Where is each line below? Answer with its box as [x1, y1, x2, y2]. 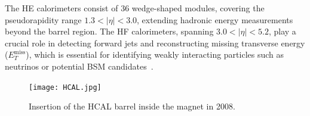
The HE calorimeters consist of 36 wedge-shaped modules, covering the [5, 2, 265, 14]
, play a [268, 25, 296, 37]
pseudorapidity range [5, 13, 82, 26]
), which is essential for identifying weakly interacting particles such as [26, 48, 284, 61]
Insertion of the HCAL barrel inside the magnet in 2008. [29, 100, 235, 112]
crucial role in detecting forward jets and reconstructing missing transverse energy [5, 36, 305, 49]
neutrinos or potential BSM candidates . [5, 59, 154, 72]
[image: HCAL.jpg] [29, 83, 102, 92]
